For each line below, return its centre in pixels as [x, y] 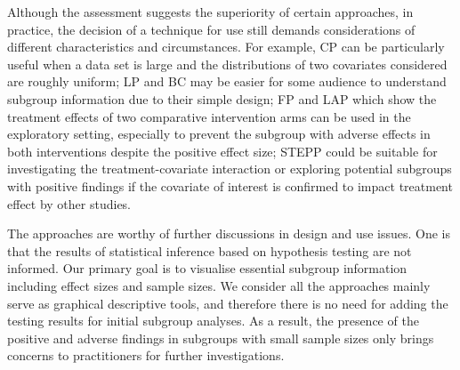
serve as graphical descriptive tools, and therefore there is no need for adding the [228, 303]
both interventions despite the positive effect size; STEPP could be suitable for [222, 151]
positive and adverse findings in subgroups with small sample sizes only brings [221, 338]
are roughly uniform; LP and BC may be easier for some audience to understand [227, 81]
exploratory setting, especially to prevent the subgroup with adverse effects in [219, 134]
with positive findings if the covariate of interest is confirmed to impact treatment [230, 185]
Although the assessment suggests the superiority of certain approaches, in [210, 12]
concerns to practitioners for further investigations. [146, 355]
